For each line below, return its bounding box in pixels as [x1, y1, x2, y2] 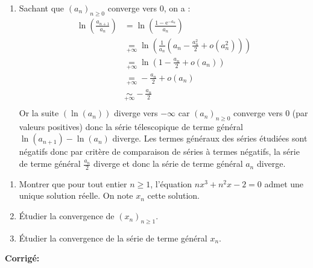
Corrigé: [5, 252, 40, 264]
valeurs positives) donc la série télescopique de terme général [19, 120, 243, 132]
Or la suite [19, 107, 59, 119]
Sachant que [19, 2, 65, 14]
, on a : [163, 2, 191, 14]
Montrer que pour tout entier [19, 177, 127, 190]
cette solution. [147, 189, 200, 202]
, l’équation [150, 177, 192, 190]
